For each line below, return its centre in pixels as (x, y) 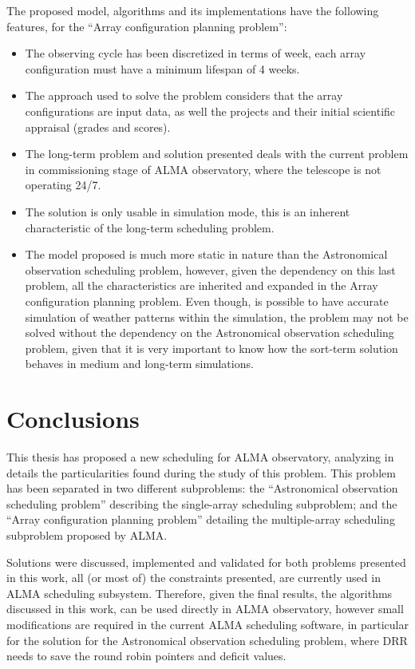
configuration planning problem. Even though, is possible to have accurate (207, 301)
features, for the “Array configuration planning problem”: (147, 26)
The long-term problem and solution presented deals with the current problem (217, 154)
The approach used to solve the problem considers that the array (184, 95)
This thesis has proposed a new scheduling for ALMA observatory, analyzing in (200, 457)
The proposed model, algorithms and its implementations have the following (193, 10)
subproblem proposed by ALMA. (87, 534)
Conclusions (73, 419)
